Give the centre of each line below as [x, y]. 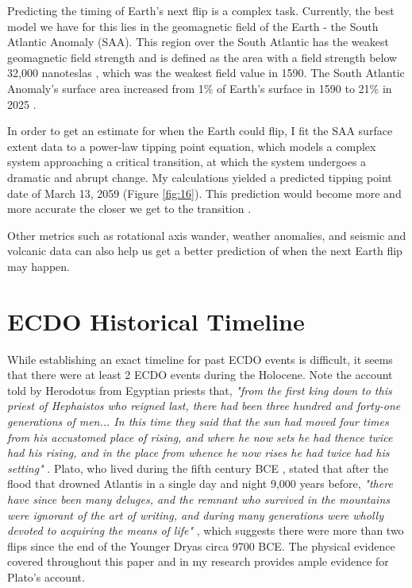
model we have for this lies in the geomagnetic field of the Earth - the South [193, 26]
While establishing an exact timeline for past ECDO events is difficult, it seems [200, 359]
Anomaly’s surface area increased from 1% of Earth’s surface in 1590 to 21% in [200, 88]
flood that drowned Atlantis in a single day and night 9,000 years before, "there [200, 484]
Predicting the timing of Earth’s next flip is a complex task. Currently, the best [201, 10]
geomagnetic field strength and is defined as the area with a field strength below [202, 57]
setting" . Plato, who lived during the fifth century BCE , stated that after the [198, 468]
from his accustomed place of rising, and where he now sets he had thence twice [200, 437]
